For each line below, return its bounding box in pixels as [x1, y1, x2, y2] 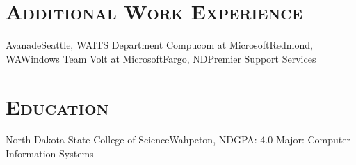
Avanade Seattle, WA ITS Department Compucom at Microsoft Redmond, [6, 38, 313, 52]
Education [6, 92, 109, 120]
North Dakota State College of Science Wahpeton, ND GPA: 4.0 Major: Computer [6, 132, 350, 147]
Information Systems [6, 146, 94, 161]
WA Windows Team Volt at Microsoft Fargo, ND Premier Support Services [6, 51, 316, 65]
